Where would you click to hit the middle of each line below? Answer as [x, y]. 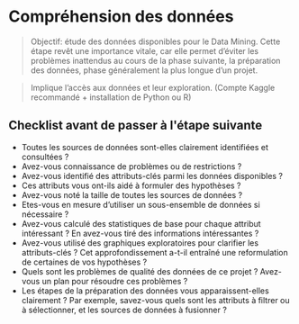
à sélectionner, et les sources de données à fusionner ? [124, 310]
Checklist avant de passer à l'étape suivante [136, 126]
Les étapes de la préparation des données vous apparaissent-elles [145, 291]
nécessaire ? [45, 214]
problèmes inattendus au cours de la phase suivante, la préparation [155, 60]
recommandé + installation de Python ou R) [111, 97]
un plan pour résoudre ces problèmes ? [115, 281]
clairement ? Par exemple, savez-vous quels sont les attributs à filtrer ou [155, 300]
